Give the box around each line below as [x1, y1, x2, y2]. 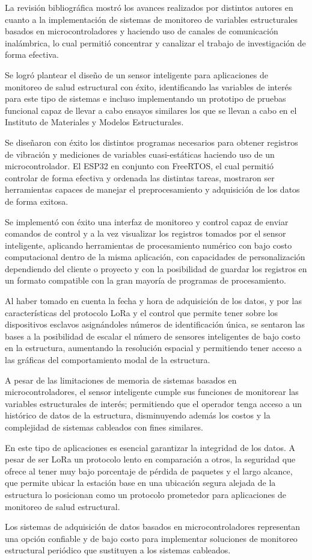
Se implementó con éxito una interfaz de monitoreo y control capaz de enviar [5, 215, 289, 228]
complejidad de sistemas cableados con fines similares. [5, 421, 203, 433]
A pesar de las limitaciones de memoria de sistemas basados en [5, 373, 237, 386]
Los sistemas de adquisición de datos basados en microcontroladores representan [5, 520, 301, 533]
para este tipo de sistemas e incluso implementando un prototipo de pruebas [5, 92, 286, 105]
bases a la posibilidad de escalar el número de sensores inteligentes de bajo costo [5, 329, 301, 342]
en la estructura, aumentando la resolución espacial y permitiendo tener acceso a [5, 341, 302, 354]
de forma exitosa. [5, 194, 69, 207]
